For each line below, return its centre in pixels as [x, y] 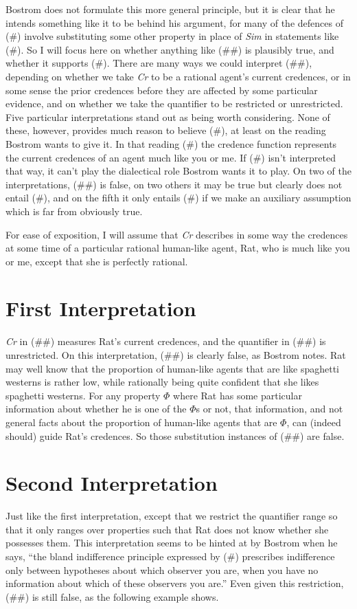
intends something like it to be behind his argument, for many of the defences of [174, 22]
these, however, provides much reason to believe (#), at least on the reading [166, 130]
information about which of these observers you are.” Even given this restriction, [175, 583]
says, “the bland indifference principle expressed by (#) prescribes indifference [170, 556]
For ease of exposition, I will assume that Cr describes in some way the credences [177, 234]
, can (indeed [314, 422]
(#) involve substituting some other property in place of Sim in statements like [172, 36]
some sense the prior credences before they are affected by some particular [162, 90]
